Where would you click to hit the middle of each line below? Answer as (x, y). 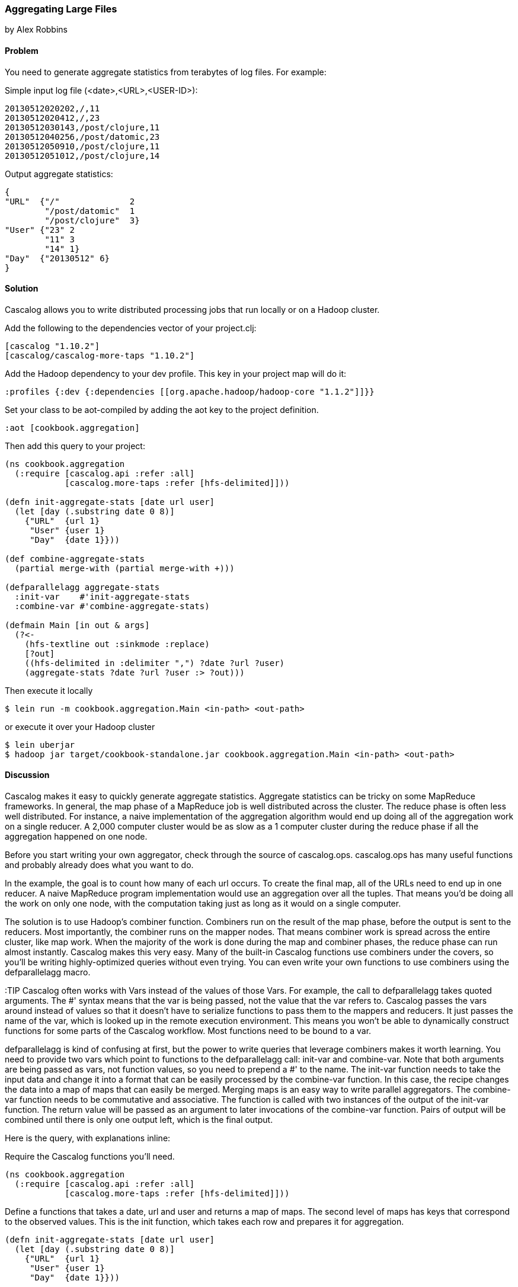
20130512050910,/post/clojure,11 (82, 146)
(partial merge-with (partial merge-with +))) (124, 568)
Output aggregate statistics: (59, 174)
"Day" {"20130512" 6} (57, 258)
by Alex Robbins (36, 30)
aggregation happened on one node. (76, 837)
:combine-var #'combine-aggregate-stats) (112, 606)
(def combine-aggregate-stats (75, 558)
